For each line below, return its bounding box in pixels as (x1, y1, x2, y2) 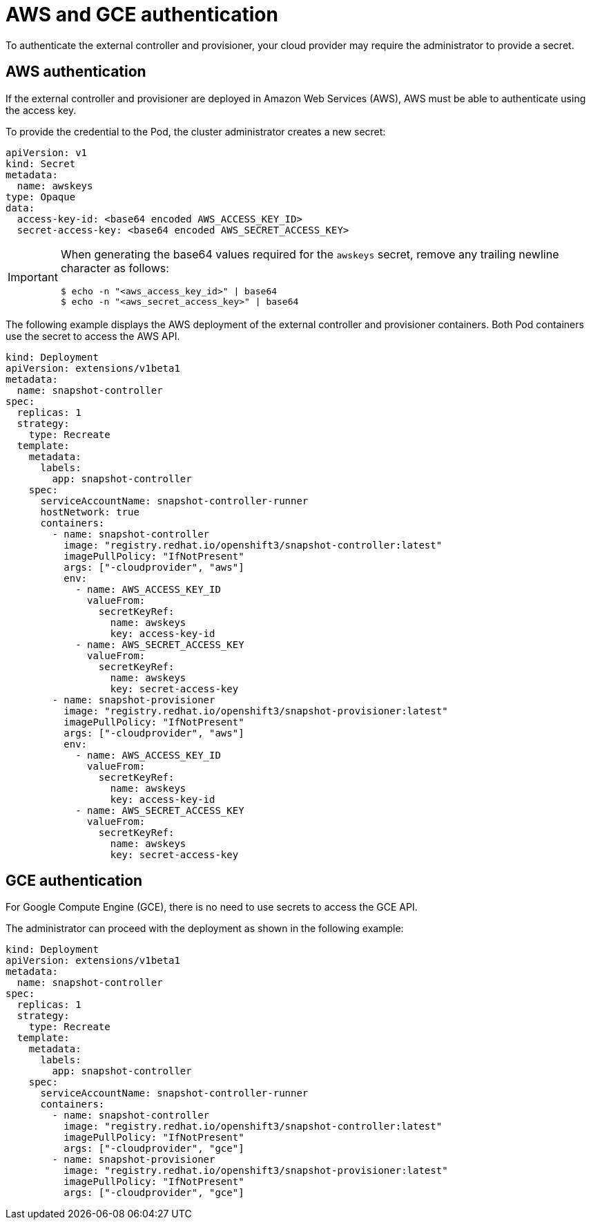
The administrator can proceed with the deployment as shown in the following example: (6, 922, 404, 935)
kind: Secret (6, 158, 76, 169)
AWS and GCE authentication (6, 3, 278, 26)
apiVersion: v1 (6, 146, 88, 158)
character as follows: (60, 260, 169, 275)
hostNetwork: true (40, 506, 139, 517)
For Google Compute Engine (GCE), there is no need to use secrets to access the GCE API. (6, 901, 418, 913)
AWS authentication (6, 63, 146, 81)
